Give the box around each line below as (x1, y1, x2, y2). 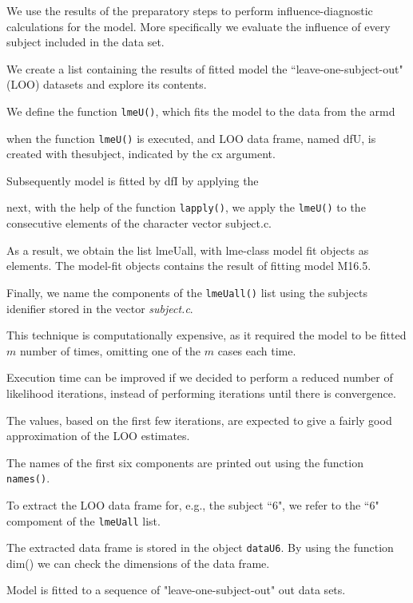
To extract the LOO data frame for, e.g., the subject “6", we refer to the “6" (6, 496, 379, 513)
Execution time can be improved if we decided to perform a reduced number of (6, 369, 393, 386)
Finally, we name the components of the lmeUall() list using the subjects (6, 284, 367, 300)
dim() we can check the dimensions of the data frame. (6, 554, 270, 571)
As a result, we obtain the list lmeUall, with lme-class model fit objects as (6, 241, 369, 258)
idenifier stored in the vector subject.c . (6, 300, 193, 316)
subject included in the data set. (6, 34, 165, 50)
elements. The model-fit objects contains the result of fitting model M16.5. (6, 257, 371, 274)
